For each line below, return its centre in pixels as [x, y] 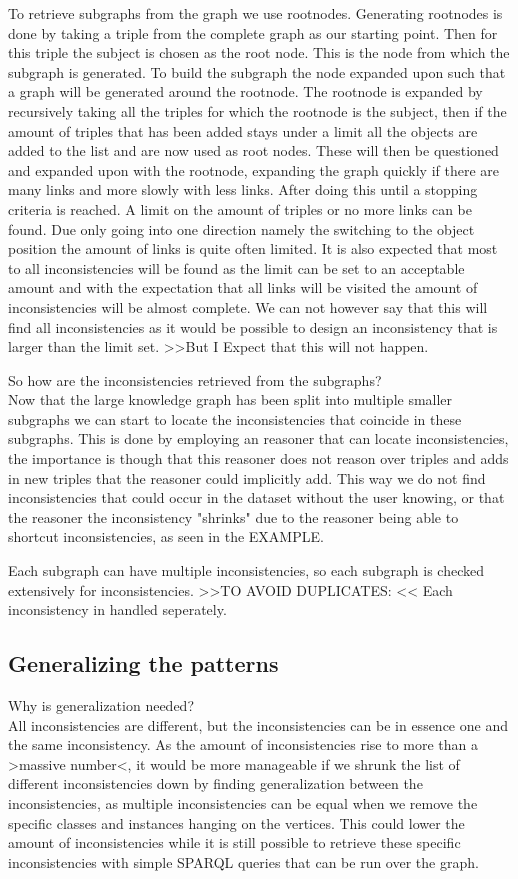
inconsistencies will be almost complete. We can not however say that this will [248, 306]
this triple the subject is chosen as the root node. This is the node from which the [259, 52]
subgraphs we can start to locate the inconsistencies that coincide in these [235, 418]
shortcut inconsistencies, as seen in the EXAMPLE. [166, 536]
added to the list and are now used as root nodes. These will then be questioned [253, 150]
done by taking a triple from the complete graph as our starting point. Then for [253, 32]
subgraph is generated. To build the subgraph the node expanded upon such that [257, 71]
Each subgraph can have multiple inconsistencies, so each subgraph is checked [246, 570]
